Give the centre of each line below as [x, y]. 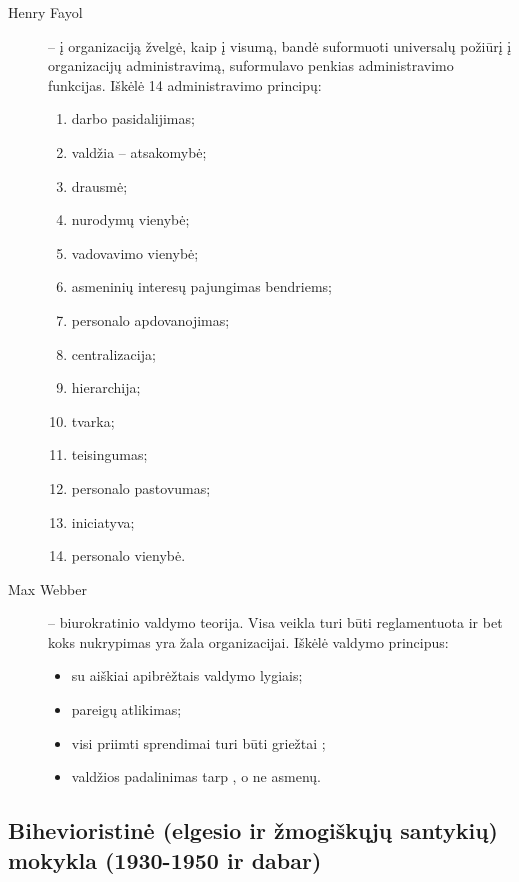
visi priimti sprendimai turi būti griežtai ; [198, 742]
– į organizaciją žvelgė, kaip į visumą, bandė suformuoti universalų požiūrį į [280, 45]
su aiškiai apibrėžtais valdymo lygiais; [187, 675]
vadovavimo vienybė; [135, 252]
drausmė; [99, 185]
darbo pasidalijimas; [133, 118]
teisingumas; [109, 454]
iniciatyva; [103, 521]
